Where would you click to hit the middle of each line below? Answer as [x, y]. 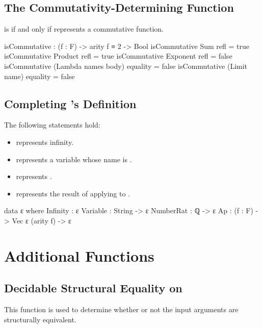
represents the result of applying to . [73, 193]
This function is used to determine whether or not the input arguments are [121, 309]
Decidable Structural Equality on [93, 288]
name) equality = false [40, 76]
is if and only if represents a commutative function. [84, 29]
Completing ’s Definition [70, 103]
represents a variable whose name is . [74, 159]
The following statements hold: [52, 125]
